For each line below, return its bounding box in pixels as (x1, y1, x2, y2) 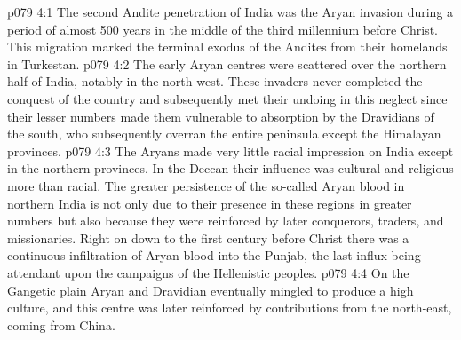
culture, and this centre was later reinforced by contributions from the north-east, (7, 298, 452, 317)
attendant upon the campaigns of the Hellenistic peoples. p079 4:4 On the (7, 263, 409, 281)
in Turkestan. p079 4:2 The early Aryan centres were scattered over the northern (7, 54, 447, 73)
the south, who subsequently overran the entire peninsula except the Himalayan (7, 124, 441, 143)
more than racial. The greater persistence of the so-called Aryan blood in (7, 176, 405, 194)
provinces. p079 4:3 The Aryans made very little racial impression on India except (7, 141, 454, 160)
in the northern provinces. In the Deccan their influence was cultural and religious (7, 159, 454, 178)
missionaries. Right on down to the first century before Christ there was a (7, 228, 409, 247)
